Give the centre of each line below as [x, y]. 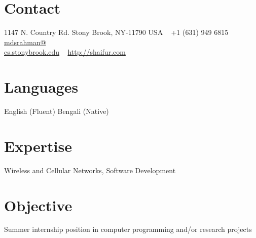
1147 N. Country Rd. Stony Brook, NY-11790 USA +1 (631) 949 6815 [116, 32]
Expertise [38, 146]
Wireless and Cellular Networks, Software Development [90, 170]
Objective [38, 205]
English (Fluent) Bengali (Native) [57, 111]
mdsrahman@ [25, 42]
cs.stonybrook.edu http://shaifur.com [65, 52]
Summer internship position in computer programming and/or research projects [128, 229]
